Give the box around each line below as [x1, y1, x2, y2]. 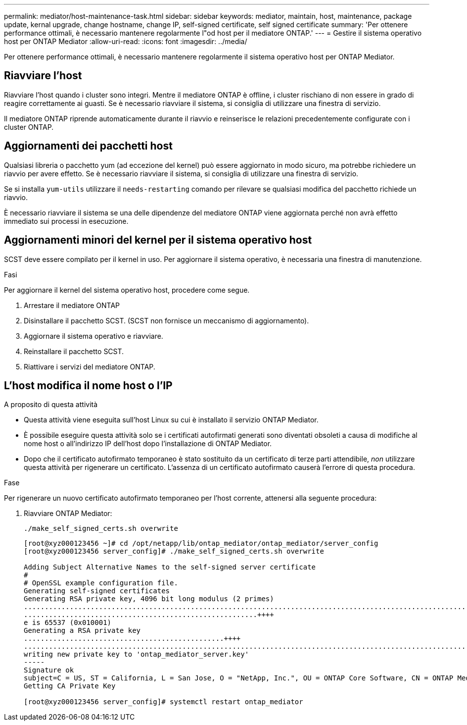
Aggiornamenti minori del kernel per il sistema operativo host [4, 234, 312, 247]
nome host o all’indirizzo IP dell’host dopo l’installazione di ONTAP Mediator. [24, 439, 272, 448]
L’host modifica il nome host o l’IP [4, 379, 173, 392]
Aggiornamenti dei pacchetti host [4, 140, 173, 153]
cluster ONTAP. [4, 122, 54, 131]
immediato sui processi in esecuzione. [4, 216, 129, 225]
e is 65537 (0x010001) [24, 619, 112, 627]
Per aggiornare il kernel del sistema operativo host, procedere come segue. [4, 285, 250, 294]
